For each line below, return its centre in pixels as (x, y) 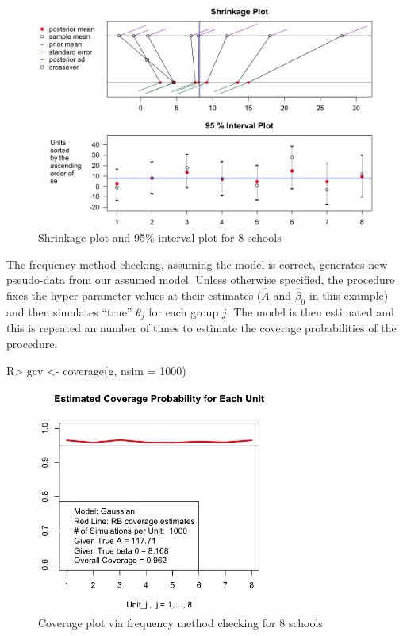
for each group (184, 311)
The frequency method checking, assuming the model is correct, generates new (197, 264)
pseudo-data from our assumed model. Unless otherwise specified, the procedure (201, 280)
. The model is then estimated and (310, 311)
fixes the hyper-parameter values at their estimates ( (134, 295)
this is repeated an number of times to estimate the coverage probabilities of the (201, 328)
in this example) (349, 295)
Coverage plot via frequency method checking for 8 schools (180, 622)
